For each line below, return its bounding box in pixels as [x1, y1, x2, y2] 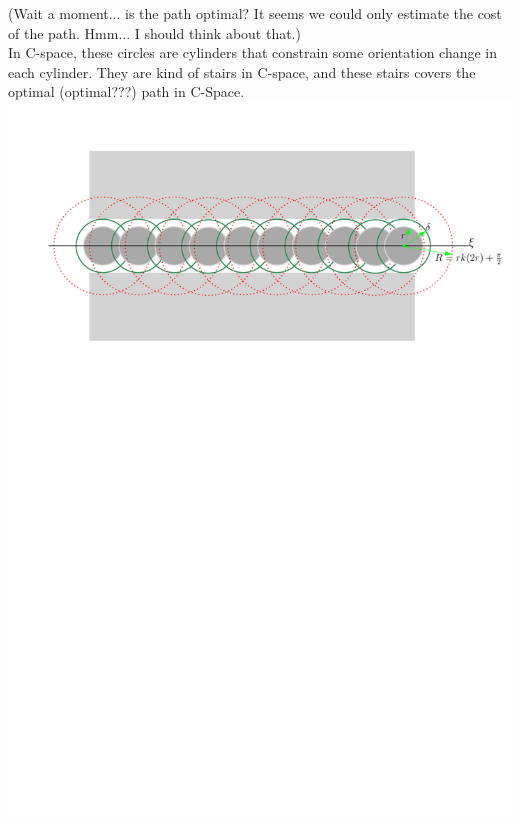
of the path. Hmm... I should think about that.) [8, 22, 301, 43]
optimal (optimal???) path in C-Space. [8, 81, 245, 102]
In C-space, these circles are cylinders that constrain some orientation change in [8, 42, 498, 63]
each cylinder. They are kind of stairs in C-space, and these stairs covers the [8, 61, 476, 82]
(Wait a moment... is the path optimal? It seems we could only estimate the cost [8, 3, 502, 23]
